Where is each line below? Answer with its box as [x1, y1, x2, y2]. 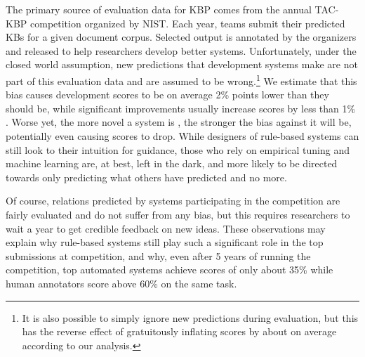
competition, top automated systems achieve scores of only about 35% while [6, 262, 333, 277]
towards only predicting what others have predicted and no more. [6, 169, 287, 184]
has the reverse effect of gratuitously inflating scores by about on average [22, 324, 337, 339]
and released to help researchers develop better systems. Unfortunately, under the [6, 43, 357, 58]
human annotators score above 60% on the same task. [6, 275, 237, 290]
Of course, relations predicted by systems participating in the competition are [6, 193, 340, 208]
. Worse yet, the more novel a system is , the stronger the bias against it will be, [6, 115, 352, 129]
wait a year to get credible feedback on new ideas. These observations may [6, 221, 326, 235]
